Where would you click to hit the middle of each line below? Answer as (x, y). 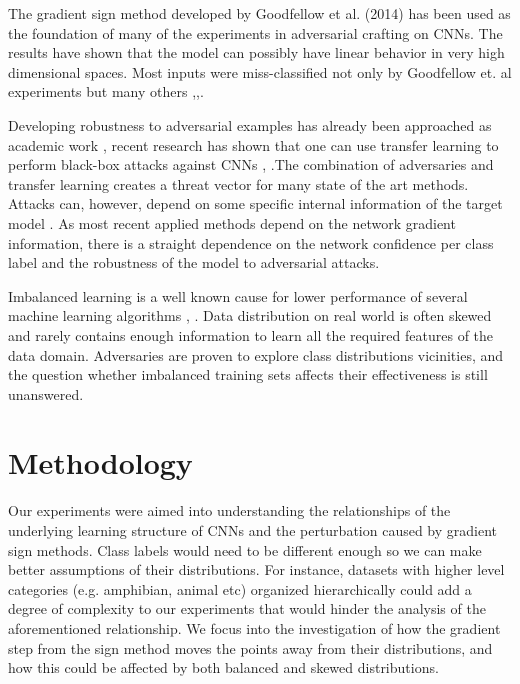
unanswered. (46, 393)
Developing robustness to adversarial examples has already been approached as (250, 124)
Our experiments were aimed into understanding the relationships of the (229, 510)
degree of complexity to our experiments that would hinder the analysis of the (247, 608)
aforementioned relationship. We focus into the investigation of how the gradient (254, 627)
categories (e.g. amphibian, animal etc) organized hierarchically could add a (240, 588)
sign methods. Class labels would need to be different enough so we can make (245, 549)
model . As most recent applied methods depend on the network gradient (232, 222)
